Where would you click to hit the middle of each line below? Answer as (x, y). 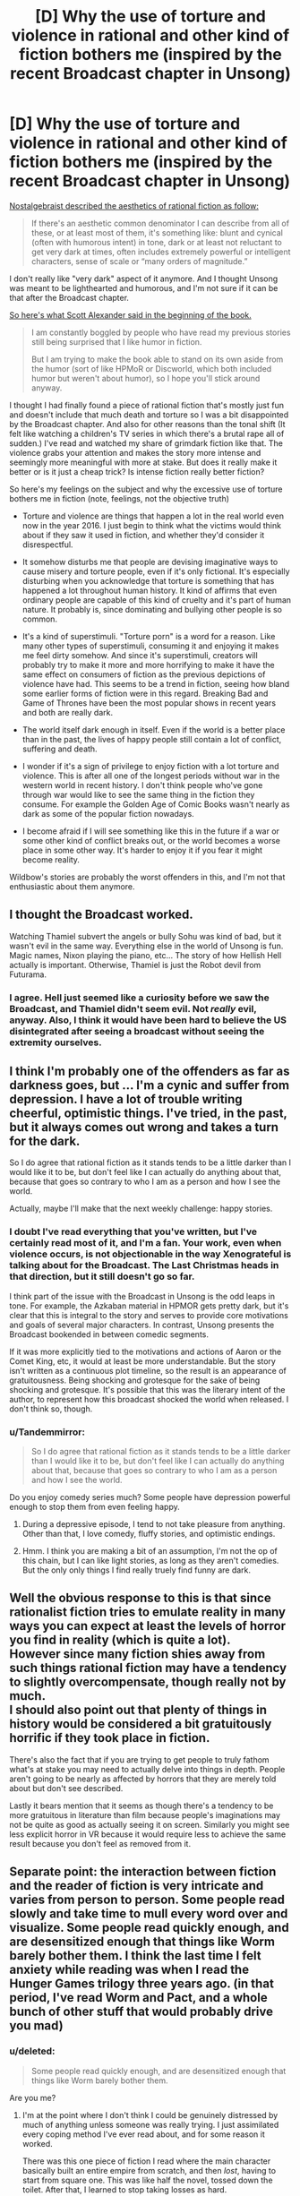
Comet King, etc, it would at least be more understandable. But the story (142, 1361)
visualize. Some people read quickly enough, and (149, 1928)
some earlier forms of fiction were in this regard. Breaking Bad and (145, 693)
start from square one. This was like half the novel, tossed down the (147, 2180)
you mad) (37, 2026)
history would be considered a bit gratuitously (141, 1724)
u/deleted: (32, 2051)
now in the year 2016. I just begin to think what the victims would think (152, 525)
